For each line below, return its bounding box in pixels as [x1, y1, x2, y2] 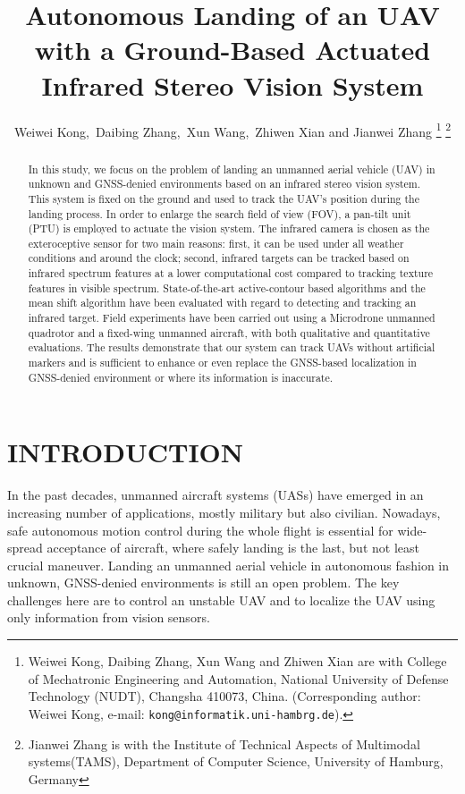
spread [7, 538, 43, 557]
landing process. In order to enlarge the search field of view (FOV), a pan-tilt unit [28, 206, 411, 221]
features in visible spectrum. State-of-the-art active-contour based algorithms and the [28, 280, 426, 295]
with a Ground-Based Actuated [34, 31, 431, 68]
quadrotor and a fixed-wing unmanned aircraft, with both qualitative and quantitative [28, 325, 430, 340]
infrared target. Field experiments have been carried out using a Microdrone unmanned [28, 310, 435, 325]
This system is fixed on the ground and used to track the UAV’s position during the [28, 190, 420, 206]
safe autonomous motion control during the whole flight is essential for [7, 520, 393, 539]
